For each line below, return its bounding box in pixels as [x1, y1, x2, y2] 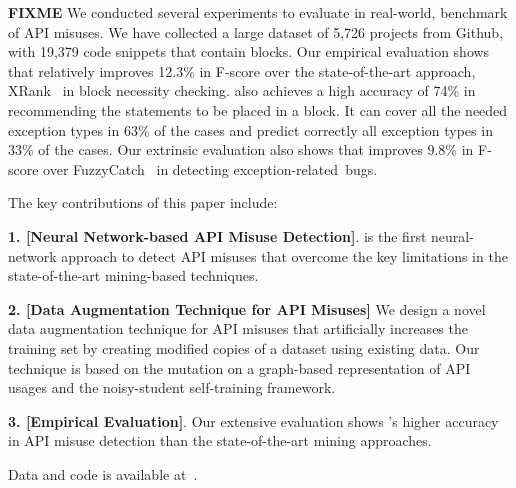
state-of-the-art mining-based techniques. [8, 265, 259, 286]
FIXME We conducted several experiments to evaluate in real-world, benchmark [8, 2, 508, 22]
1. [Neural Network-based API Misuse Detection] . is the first [8, 225, 427, 246]
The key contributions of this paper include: [8, 192, 278, 213]
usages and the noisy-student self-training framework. [8, 377, 336, 398]
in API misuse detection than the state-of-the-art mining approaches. [8, 430, 432, 451]
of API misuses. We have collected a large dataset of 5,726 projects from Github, [8, 21, 504, 42]
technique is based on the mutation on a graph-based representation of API [8, 357, 471, 378]
